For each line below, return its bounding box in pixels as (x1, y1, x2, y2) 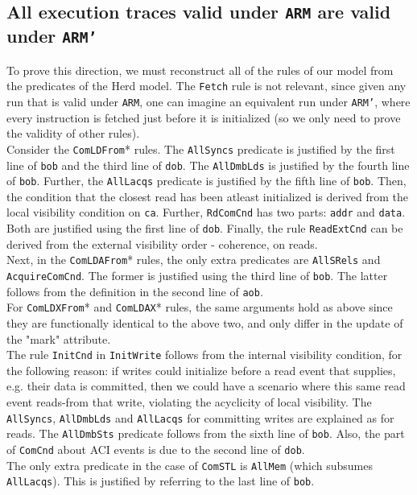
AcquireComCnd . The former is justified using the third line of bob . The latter (6, 266, 388, 283)
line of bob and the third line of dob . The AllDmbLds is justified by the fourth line (6, 156, 410, 173)
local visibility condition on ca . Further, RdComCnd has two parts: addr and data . (6, 204, 406, 221)
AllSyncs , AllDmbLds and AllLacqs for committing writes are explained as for (6, 409, 394, 426)
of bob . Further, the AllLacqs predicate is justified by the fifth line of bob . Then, (6, 172, 407, 189)
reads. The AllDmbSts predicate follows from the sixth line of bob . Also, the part (6, 425, 405, 442)
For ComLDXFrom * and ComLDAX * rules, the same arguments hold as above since (6, 299, 393, 316)
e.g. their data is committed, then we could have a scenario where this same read (6, 377, 406, 394)
